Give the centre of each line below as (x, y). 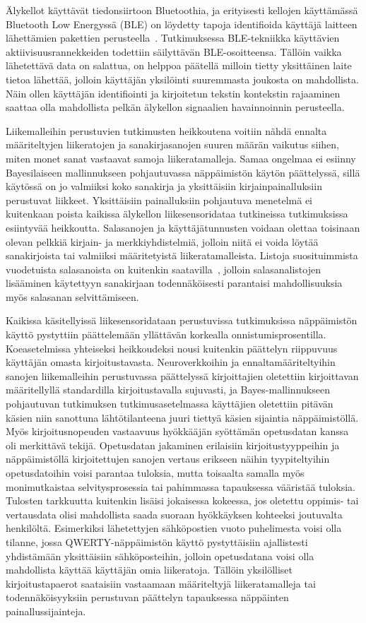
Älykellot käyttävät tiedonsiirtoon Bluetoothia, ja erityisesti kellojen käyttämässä (182, 10)
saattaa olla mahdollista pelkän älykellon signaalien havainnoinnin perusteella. (175, 107)
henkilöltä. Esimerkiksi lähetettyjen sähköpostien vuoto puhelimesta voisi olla (174, 528)
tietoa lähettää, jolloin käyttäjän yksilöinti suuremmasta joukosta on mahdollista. (182, 79)
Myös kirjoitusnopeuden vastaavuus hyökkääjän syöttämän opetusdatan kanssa (177, 431)
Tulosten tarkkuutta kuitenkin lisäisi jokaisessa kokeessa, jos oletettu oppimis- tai (182, 500)
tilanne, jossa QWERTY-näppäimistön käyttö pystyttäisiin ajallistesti (157, 541)
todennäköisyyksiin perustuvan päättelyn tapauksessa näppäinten (147, 597)
